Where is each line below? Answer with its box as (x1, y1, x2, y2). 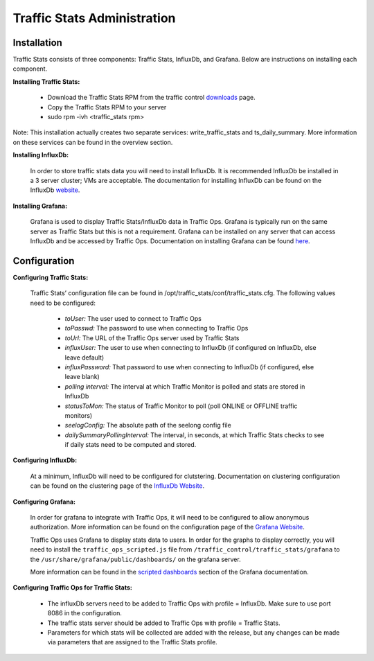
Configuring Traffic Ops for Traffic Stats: (12, 583, 133, 592)
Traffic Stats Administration (12, 10, 176, 26)
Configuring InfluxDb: (12, 456, 78, 464)
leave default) (64, 353, 105, 362)
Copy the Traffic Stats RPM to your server (47, 103, 167, 111)
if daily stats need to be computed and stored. (64, 441, 197, 449)
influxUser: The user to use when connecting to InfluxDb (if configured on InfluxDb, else (64, 344, 317, 352)
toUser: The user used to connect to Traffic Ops (64, 315, 202, 322)
